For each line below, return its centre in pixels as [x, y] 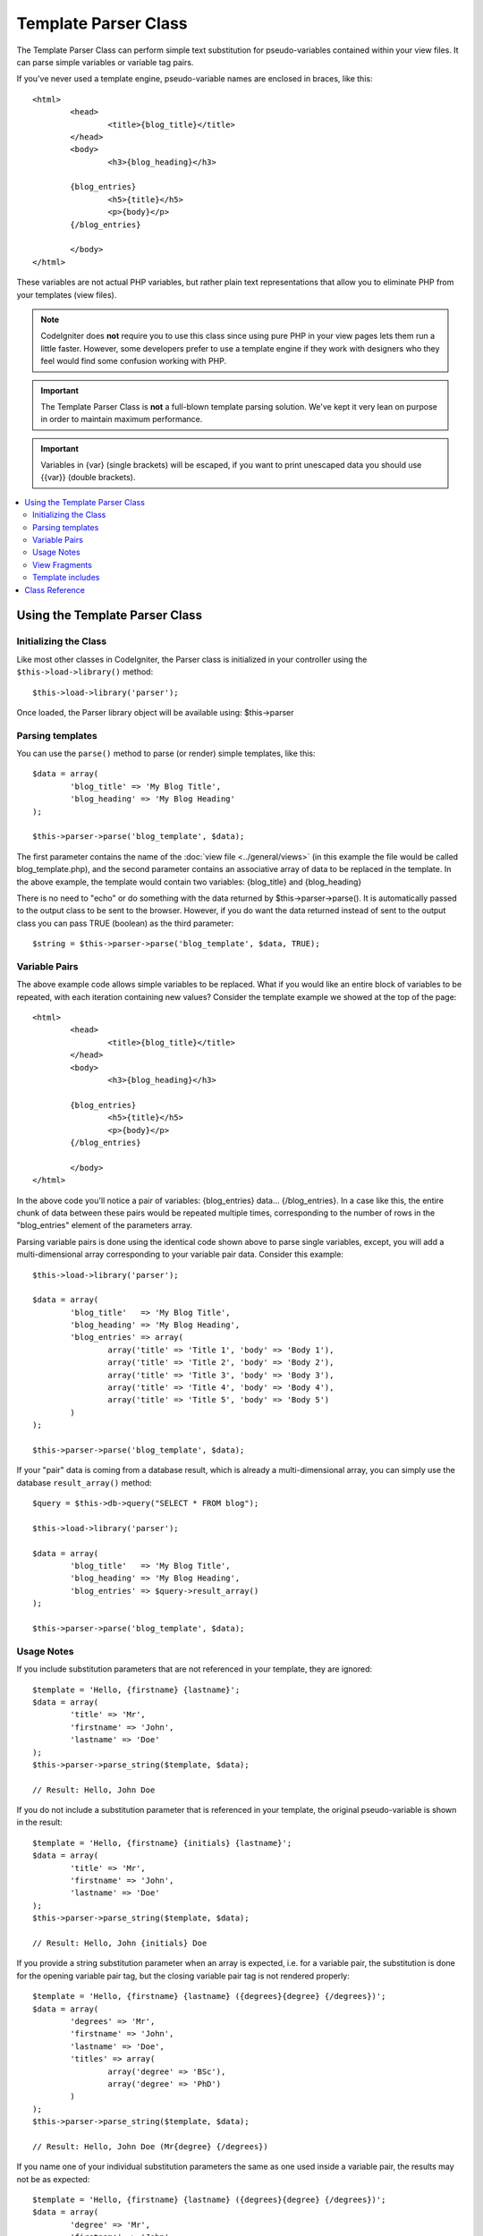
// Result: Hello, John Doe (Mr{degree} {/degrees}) [150, 2146]
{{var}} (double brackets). [88, 478]
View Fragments [63, 564]
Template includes [66, 578]
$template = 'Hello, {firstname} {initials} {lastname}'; [162, 1843]
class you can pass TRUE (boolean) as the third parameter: [125, 923]
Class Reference [55, 589]
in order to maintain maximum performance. [122, 419]
